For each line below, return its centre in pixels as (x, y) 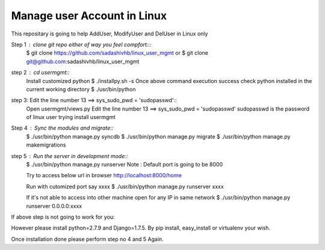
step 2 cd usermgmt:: (40, 73)
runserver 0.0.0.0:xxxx (54, 206)
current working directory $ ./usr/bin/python (81, 89)
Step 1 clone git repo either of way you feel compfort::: (81, 44)
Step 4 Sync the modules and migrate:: (62, 128)
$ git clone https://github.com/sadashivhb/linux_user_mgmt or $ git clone (117, 53)
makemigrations (46, 145)
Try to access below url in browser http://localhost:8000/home (104, 175)
